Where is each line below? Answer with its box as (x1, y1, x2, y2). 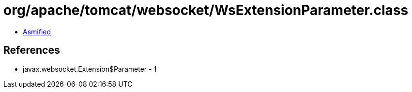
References (3, 44, 60, 57)
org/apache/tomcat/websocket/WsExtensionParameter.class (3, 2, 409, 18)
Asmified (23, 27, 51, 36)
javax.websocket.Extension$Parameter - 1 (23, 64, 157, 73)
